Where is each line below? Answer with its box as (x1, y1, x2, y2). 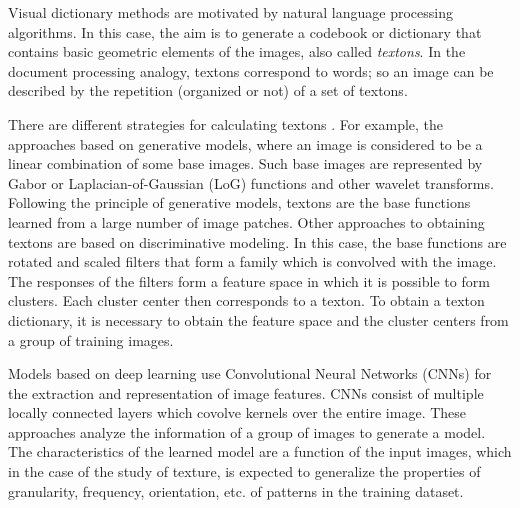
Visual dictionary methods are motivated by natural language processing (8, 2, 453, 22)
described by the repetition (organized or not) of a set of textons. (8, 80, 408, 101)
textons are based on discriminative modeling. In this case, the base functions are (8, 231, 507, 252)
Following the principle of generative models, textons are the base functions (8, 192, 471, 213)
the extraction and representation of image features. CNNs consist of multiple (8, 382, 484, 403)
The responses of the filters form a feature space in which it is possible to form (8, 270, 490, 291)
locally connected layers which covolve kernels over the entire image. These (8, 402, 467, 423)
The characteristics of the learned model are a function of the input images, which (8, 441, 512, 462)
